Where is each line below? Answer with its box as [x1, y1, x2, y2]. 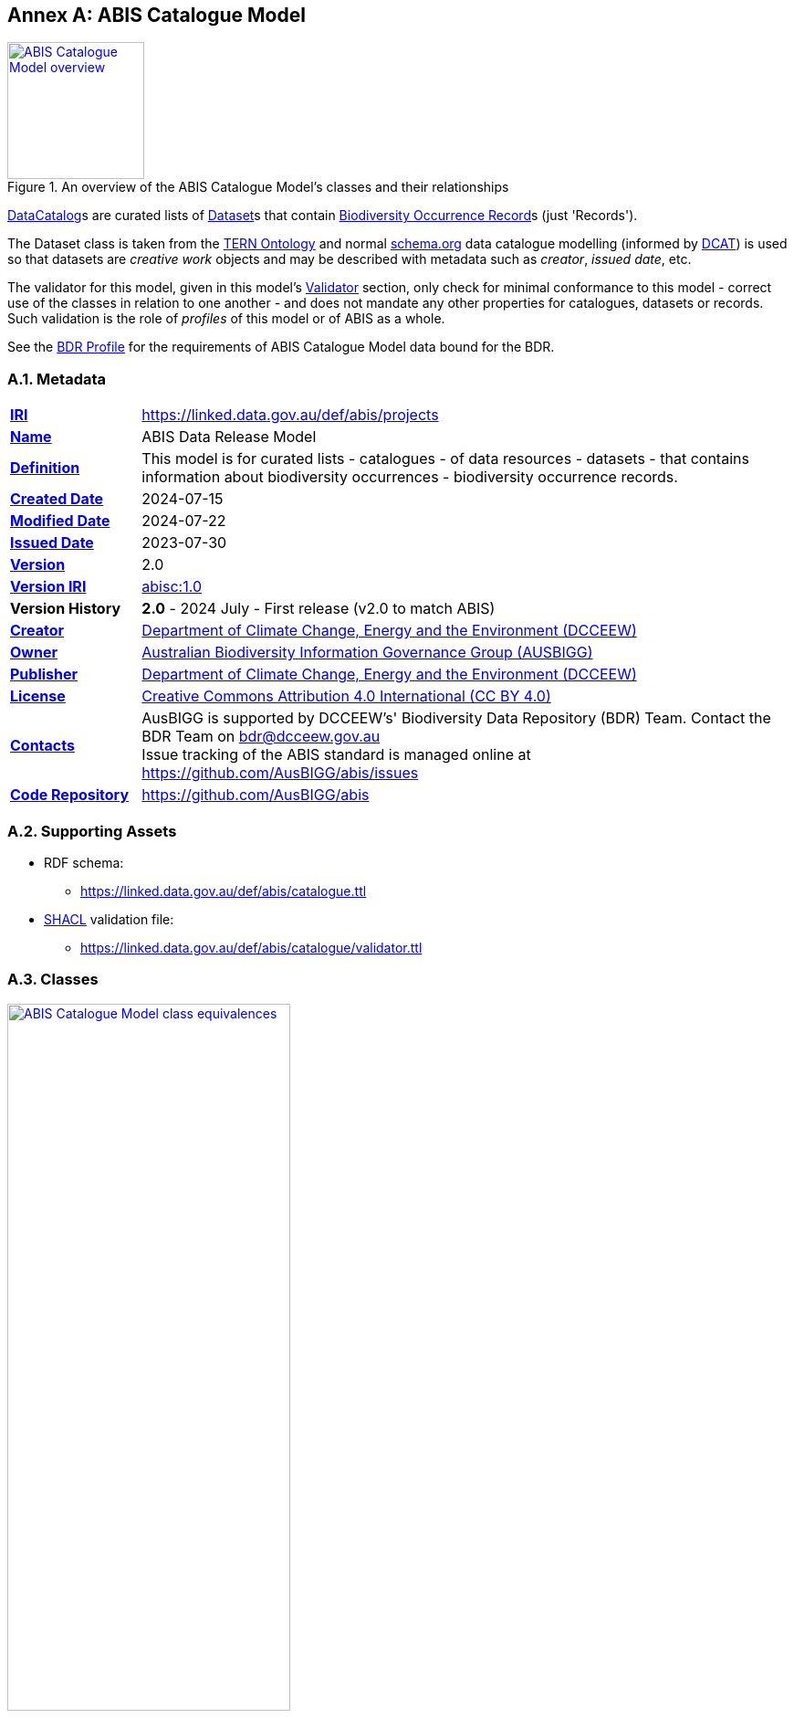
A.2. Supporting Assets [7, 821, 177, 840]
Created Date [10, 490, 104, 509]
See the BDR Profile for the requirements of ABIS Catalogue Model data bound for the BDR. [7, 339, 555, 355]
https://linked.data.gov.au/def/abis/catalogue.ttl [80, 882, 367, 899]
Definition [10, 458, 80, 478]
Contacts [10, 736, 75, 755]
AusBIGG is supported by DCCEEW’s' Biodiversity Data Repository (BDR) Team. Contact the [141, 709, 771, 728]
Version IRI [10, 577, 87, 596]
